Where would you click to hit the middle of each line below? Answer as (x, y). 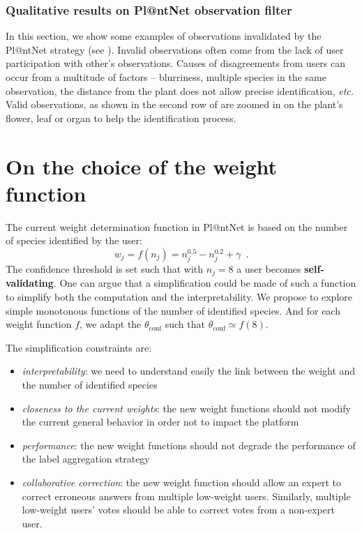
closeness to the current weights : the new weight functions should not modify (186, 408)
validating (30, 283)
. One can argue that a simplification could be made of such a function (205, 283)
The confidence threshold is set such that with (105, 269)
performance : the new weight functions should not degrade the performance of (189, 445)
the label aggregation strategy (86, 459)
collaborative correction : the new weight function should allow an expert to (181, 482)
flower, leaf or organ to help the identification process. (121, 118)
